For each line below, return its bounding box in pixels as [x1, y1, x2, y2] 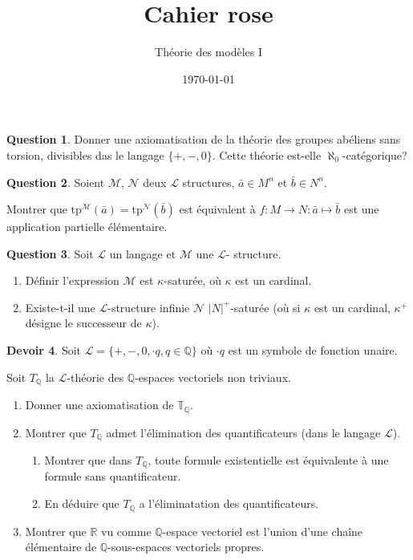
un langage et [109, 245, 176, 262]
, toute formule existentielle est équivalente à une [148, 452, 389, 469]
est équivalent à [179, 201, 256, 217]
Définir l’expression [25, 272, 119, 289]
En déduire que [44, 495, 119, 512]
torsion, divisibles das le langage [6, 146, 164, 163]
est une [343, 201, 379, 217]
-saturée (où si [230, 298, 301, 315]
